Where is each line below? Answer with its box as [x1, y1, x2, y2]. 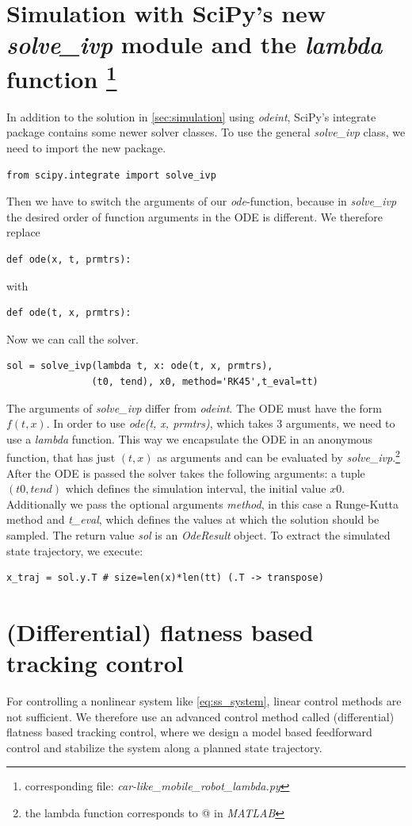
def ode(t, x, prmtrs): [6, 307, 132, 319]
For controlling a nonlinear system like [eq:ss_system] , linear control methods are [6, 693, 402, 709]
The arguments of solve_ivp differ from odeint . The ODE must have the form [6, 399, 382, 416]
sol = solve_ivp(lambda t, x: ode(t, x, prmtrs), [6, 360, 273, 372]
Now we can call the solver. [6, 330, 139, 347]
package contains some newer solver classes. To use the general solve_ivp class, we [6, 124, 406, 140]
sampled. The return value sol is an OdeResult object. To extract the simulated [6, 526, 391, 543]
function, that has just [6, 448, 116, 465]
